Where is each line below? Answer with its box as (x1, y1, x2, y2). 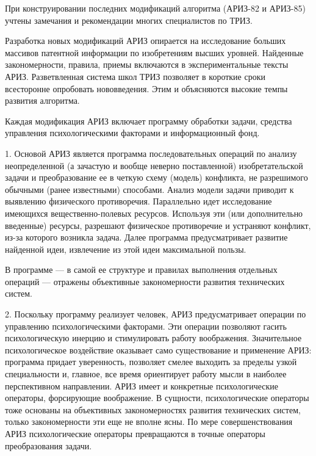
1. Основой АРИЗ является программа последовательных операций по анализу (5, 147, 297, 159)
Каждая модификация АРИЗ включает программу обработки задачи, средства (5, 114, 292, 127)
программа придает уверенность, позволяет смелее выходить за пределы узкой (5, 355, 297, 368)
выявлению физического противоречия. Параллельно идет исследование (5, 195, 272, 208)
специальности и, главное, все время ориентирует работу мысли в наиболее (5, 367, 287, 380)
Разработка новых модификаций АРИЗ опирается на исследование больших (5, 34, 286, 47)
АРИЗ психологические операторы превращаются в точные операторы (5, 427, 265, 440)
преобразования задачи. (5, 439, 92, 452)
